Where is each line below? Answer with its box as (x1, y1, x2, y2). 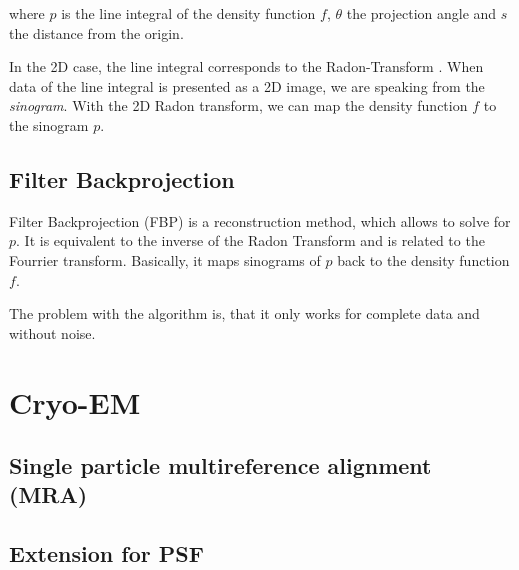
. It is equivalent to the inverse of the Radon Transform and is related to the (16, 230, 485, 251)
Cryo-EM (9, 381, 141, 422)
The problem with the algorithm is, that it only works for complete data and (9, 303, 480, 324)
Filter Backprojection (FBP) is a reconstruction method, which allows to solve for (9, 210, 511, 231)
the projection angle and (346, 3, 497, 23)
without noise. (9, 322, 96, 343)
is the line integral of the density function (61, 3, 316, 23)
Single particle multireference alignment (9, 450, 432, 481)
